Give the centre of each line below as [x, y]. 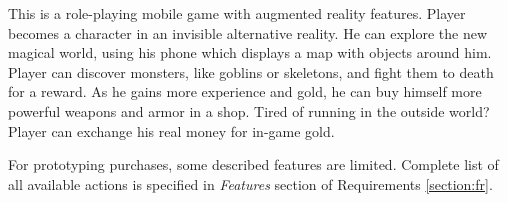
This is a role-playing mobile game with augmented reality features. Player [237, 13]
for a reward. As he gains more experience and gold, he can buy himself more [245, 91]
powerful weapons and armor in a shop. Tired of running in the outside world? [249, 110]
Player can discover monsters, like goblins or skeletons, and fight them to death [251, 71]
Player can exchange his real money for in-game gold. [171, 130]
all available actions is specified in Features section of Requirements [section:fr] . [250, 183]
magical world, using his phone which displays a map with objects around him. [250, 52]
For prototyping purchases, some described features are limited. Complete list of [253, 164]
